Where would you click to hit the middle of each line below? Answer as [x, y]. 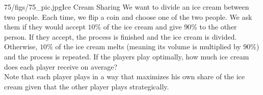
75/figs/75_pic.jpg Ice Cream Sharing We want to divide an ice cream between [127, 7]
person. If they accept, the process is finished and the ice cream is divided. [121, 36]
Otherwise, [21, 46]
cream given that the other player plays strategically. [87, 86]
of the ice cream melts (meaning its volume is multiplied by [148, 46]
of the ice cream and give [142, 27]
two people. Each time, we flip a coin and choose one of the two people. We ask [128, 17]
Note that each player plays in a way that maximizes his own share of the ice [125, 76]
